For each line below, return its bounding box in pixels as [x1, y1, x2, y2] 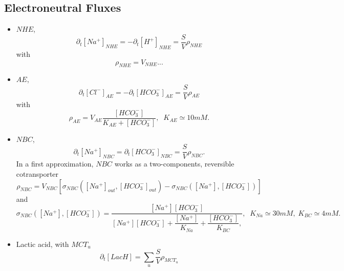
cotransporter [16, 169, 59, 179]
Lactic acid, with [16, 238, 69, 249]
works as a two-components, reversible [114, 158, 234, 169]
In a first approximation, [16, 158, 94, 169]
